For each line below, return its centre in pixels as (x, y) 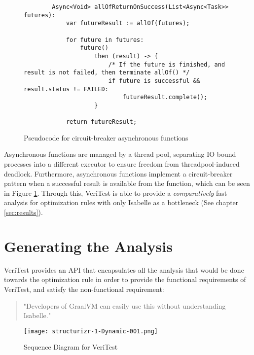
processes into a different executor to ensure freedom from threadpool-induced (122, 164)
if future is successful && (154, 81)
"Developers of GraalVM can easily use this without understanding (125, 305)
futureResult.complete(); (165, 97)
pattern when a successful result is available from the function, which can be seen (127, 183)
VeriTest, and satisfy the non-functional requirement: (84, 289)
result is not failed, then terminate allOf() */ (107, 73)
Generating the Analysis (88, 246)
